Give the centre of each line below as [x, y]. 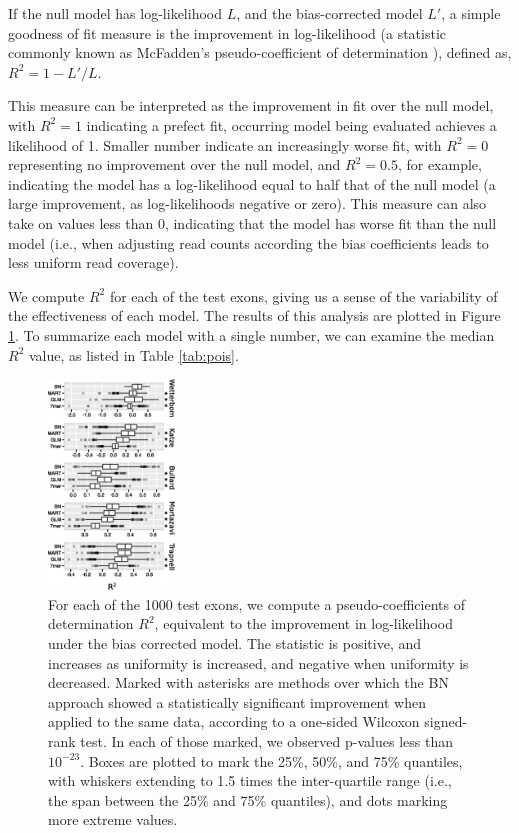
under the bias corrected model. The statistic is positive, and [235, 642]
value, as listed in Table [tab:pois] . [133, 354]
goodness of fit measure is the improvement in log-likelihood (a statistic [227, 32]
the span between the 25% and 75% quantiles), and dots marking [248, 799]
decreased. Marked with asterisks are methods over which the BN [248, 682]
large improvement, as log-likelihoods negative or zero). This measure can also [247, 203]
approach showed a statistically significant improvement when [237, 701]
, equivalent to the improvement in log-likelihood [303, 623]
